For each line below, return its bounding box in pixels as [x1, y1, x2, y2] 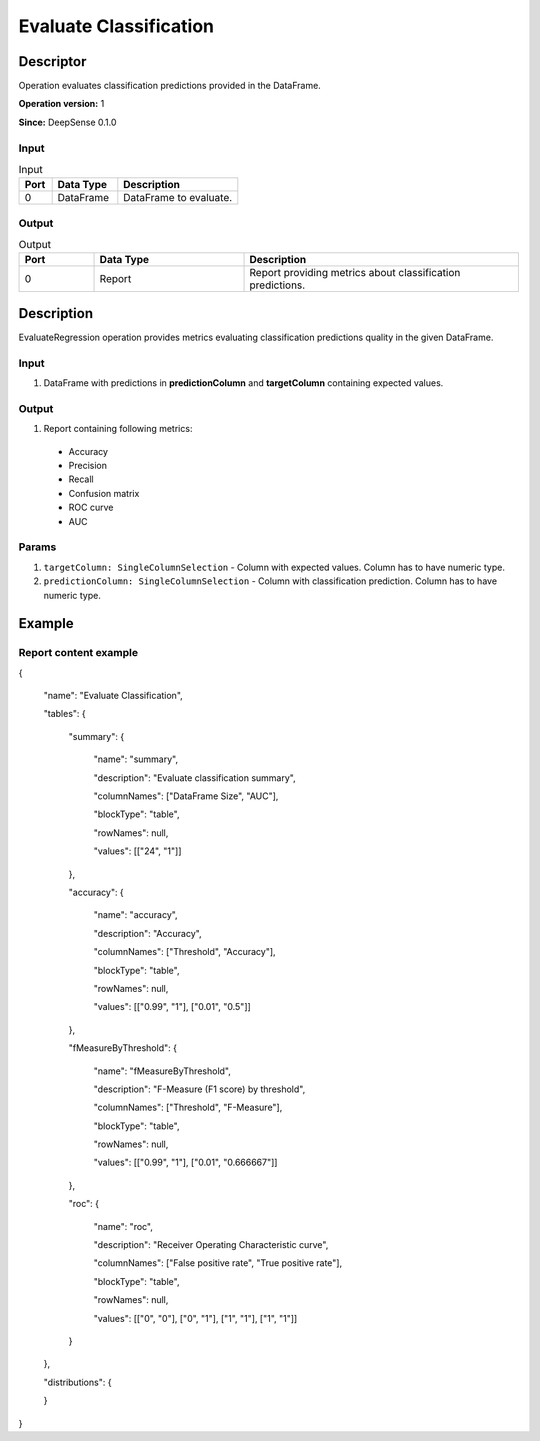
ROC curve [68, 501, 114, 514]
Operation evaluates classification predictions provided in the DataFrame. [18, 80, 322, 92]
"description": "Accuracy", [93, 927, 202, 939]
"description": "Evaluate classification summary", [93, 771, 296, 784]
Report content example [18, 646, 139, 660]
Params [18, 540, 57, 554]
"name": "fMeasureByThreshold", [93, 1065, 232, 1077]
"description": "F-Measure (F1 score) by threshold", [93, 1083, 306, 1095]
